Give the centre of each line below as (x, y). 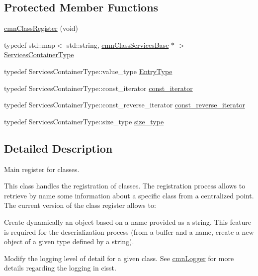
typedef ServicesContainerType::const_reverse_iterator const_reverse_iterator (125, 105)
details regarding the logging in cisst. (60, 268)
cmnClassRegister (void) (41, 28)
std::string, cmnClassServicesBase (118, 45)
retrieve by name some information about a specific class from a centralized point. (129, 195)
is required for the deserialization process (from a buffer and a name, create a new (129, 231)
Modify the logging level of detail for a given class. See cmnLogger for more (119, 258)
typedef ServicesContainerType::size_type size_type (84, 121)
